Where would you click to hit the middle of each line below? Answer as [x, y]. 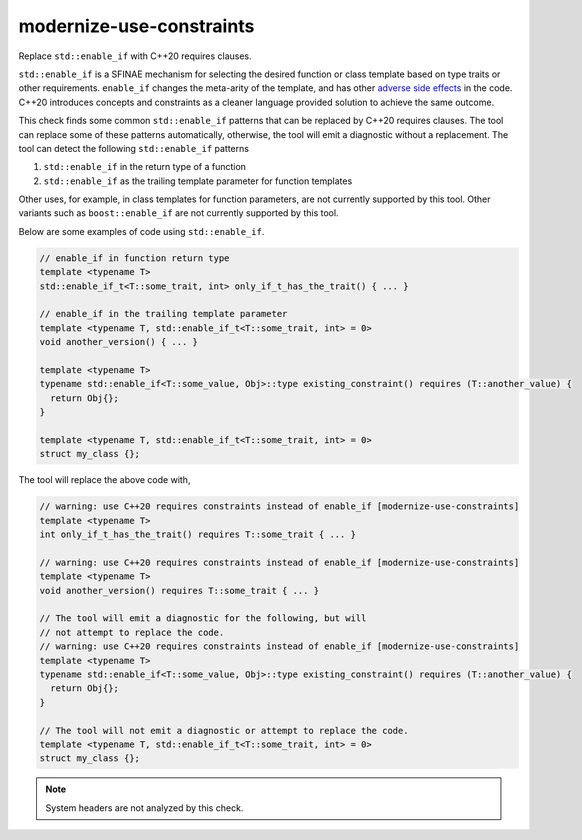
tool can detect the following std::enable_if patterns [134, 148]
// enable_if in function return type [134, 258]
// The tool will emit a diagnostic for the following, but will [203, 618]
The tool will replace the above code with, [104, 480]
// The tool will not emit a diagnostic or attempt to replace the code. [224, 730]
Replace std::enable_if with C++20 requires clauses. [135, 56]
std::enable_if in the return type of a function [145, 167]
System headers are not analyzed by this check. [144, 807]
